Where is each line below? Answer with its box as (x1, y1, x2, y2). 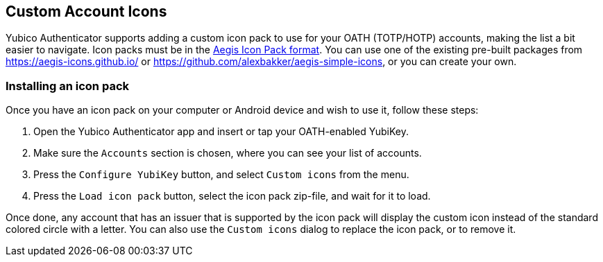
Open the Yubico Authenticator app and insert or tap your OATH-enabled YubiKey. (33, 125, 409, 138)
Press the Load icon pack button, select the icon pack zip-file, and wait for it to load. (33, 190, 431, 202)
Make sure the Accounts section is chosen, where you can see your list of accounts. (33, 147, 422, 159)
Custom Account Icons (6, 3, 167, 20)
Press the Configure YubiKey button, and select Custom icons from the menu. (33, 168, 409, 181)
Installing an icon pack (6, 78, 129, 93)
